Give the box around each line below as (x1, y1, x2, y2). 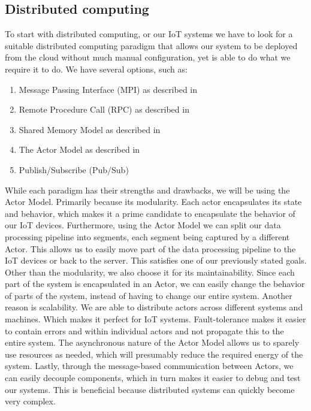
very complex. (5, 395, 56, 407)
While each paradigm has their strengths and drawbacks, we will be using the (5, 183, 290, 196)
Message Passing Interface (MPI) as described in (19, 83, 198, 95)
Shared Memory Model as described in (19, 123, 161, 135)
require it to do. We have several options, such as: (5, 62, 188, 75)
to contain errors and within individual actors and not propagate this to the (5, 324, 284, 337)
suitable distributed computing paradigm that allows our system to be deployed (5, 39, 298, 52)
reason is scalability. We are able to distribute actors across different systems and (5, 301, 303, 313)
